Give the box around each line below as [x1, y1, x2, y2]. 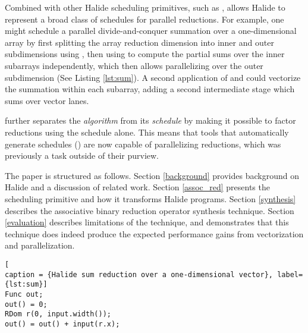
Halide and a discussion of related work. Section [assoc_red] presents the [5, 181, 270, 193]
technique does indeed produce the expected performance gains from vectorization [5, 227, 304, 240]
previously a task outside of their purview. [5, 149, 159, 162]
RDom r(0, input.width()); [5, 310, 111, 319]
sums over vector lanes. [5, 94, 89, 106]
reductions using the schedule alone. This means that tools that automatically [5, 125, 289, 138]
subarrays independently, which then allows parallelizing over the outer [5, 59, 263, 71]
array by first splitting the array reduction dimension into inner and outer [5, 36, 274, 48]
